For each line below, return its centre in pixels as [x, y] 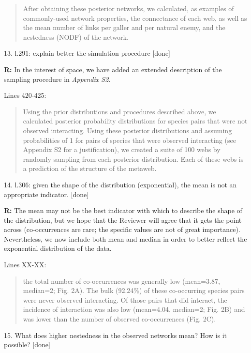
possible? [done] [27, 345]
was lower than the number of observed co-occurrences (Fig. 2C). [119, 319]
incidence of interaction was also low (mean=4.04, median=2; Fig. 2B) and [134, 309]
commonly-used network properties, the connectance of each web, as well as [135, 18]
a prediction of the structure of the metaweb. [90, 168]
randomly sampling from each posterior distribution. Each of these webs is [133, 159]
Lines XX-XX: [25, 265]
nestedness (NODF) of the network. [76, 37]
